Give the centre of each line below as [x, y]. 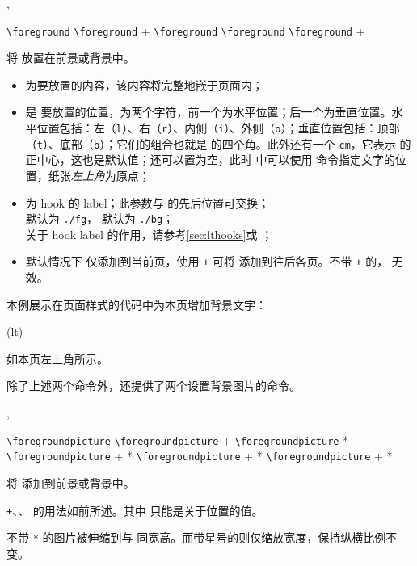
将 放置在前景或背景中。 [71, 58]
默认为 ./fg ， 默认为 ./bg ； [100, 218]
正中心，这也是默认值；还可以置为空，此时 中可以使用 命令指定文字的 [211, 159]
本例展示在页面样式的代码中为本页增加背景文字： [137, 304]
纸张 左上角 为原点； [99, 175]
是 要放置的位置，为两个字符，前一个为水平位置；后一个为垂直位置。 [208, 112]
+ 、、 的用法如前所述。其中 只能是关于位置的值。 [135, 510]
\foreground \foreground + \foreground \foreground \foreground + [186, 30]
